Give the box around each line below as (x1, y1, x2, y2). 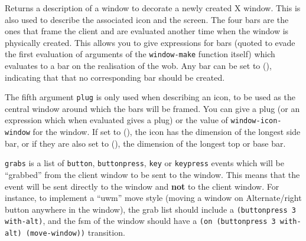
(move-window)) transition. (25, 226, 125, 239)
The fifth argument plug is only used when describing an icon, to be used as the (5, 91, 295, 103)
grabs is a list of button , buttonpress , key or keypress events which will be (5, 157, 284, 169)
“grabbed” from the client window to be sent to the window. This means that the (5, 169, 300, 181)
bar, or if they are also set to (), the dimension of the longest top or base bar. (5, 137, 286, 149)
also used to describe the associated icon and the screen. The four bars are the (5, 13, 289, 25)
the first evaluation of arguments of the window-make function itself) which (5, 48, 275, 60)
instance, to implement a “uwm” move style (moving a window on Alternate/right (5, 192, 302, 204)
